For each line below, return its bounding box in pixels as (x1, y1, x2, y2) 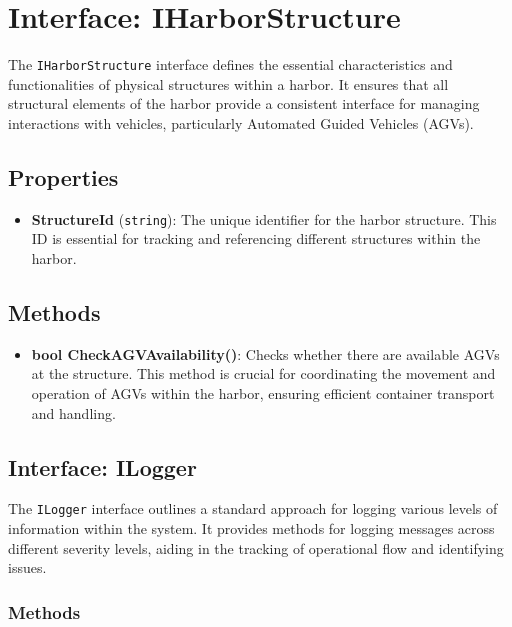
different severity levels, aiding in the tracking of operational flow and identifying (8, 537, 504, 558)
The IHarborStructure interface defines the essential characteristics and (8, 54, 453, 75)
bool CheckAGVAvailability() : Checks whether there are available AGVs (31, 343, 500, 364)
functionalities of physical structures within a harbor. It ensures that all (8, 73, 449, 94)
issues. (8, 557, 47, 578)
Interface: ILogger (8, 451, 197, 482)
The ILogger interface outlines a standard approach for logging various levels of (8, 498, 498, 519)
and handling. (31, 402, 116, 423)
